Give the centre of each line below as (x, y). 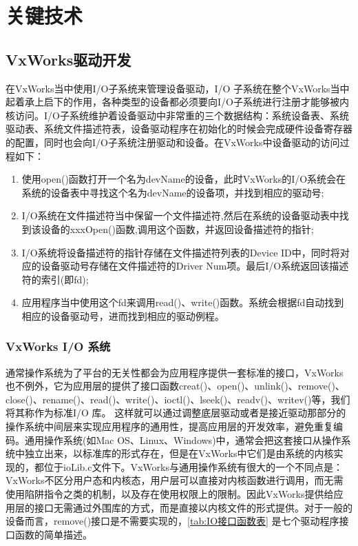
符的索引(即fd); (55, 279)
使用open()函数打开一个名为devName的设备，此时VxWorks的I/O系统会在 (184, 179)
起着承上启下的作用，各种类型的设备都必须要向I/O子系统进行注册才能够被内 (177, 102)
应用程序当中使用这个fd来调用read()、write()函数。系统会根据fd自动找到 (183, 302)
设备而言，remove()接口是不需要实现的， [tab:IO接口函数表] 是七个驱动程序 (172, 521)
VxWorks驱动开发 (69, 59)
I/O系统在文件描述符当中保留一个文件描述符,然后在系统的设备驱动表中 (180, 215)
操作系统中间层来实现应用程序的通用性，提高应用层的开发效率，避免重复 (169, 426)
